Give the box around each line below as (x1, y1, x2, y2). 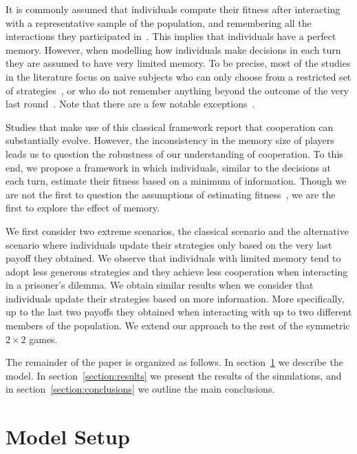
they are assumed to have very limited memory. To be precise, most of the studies (6, 56, 351, 70)
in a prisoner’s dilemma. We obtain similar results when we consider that (6, 278, 314, 292)
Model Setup (6, 422, 130, 451)
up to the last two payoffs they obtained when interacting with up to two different (6, 305, 352, 319)
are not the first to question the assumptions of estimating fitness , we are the (6, 187, 336, 201)
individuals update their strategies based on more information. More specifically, (6, 291, 345, 305)
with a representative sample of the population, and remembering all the (6, 15, 312, 30)
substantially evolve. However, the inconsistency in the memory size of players (6, 133, 334, 147)
